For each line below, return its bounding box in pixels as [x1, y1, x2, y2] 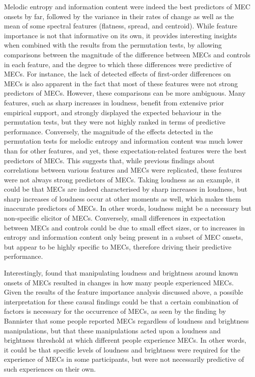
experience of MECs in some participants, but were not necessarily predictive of [4, 354, 244, 364]
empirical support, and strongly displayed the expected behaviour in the [4, 107, 222, 117]
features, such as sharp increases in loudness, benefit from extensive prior [4, 97, 224, 107]
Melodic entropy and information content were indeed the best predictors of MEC [4, 1, 251, 11]
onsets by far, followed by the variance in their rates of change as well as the [4, 11, 234, 21]
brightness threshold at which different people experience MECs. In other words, [4, 335, 247, 345]
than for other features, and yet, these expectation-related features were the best [4, 145, 247, 155]
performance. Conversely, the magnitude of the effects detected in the [4, 126, 213, 136]
